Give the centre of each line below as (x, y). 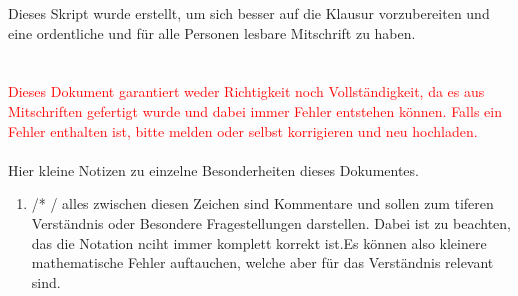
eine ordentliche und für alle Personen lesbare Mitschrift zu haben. (212, 32)
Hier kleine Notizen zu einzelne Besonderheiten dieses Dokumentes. (213, 169)
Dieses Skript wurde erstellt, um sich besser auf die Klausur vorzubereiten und (249, 13)
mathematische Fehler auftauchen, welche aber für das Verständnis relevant (262, 262)
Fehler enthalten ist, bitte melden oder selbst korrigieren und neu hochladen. (243, 130)
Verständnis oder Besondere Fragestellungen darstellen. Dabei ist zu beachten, (271, 222)
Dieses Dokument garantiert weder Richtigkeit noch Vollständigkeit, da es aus (246, 91)
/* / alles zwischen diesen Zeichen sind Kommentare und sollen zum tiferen (262, 203)
